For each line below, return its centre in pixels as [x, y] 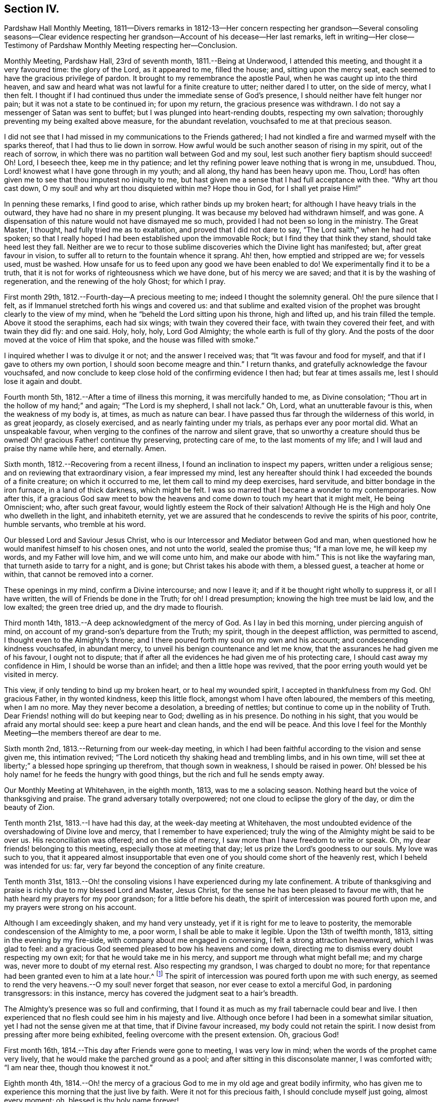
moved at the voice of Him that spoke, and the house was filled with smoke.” [131, 340]
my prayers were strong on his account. [70, 907]
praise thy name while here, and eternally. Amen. [85, 449]
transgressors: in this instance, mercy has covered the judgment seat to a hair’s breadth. [151, 993]
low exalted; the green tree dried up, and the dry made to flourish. [114, 607]
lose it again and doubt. [43, 381]
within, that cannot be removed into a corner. [79, 574]
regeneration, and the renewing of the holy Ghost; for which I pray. [115, 281]
